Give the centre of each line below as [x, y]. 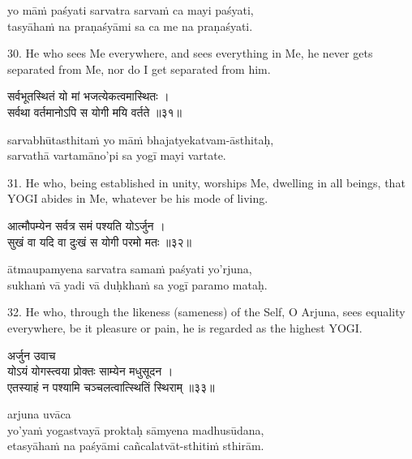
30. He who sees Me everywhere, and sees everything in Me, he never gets [190, 53]
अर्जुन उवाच [32, 355]
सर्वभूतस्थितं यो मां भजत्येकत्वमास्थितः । [88, 96]
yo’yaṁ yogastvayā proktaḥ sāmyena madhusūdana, [136, 429]
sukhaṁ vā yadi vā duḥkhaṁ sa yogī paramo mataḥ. [137, 284]
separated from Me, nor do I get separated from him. [139, 69]
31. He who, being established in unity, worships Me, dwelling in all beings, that [206, 182]
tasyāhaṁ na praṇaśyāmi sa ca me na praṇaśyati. [130, 26]
